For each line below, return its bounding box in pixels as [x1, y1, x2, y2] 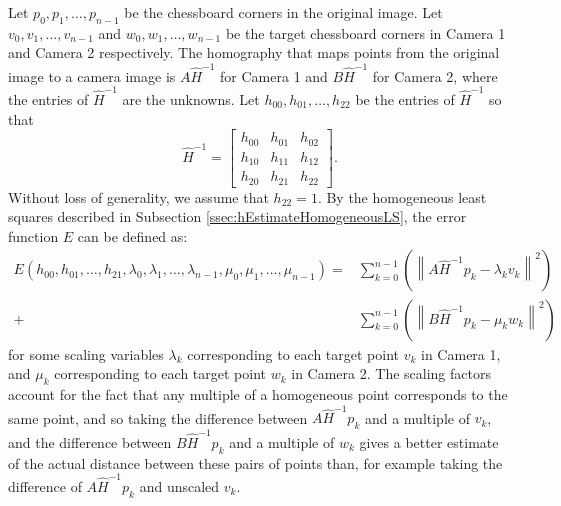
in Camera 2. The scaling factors [291, 363, 491, 384]
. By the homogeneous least [317, 186, 487, 207]
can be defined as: [77, 225, 188, 246]
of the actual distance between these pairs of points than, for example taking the [8, 452, 503, 473]
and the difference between [8, 431, 172, 452]
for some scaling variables [8, 343, 164, 364]
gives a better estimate [359, 431, 499, 452]
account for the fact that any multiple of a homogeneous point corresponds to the [8, 383, 508, 404]
